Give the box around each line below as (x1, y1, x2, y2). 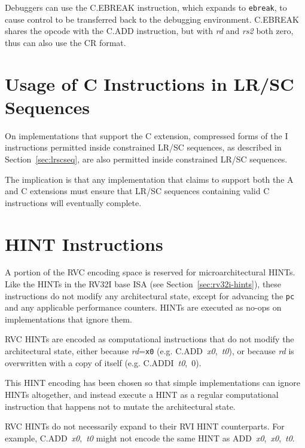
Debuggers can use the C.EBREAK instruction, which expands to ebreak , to (5, 1, 287, 13)
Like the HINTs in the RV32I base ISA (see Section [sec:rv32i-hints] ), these (5, 278, 282, 290)
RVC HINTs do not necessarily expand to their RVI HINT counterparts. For (5, 420, 285, 432)
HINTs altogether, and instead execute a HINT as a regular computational (5, 388, 279, 400)
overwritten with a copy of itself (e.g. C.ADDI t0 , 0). (5, 356, 202, 369)
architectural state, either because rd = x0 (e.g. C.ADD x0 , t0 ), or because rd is (5, 345, 294, 357)
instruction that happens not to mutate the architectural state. (5, 400, 236, 412)
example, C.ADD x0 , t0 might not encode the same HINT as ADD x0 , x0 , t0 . (5, 431, 295, 444)
